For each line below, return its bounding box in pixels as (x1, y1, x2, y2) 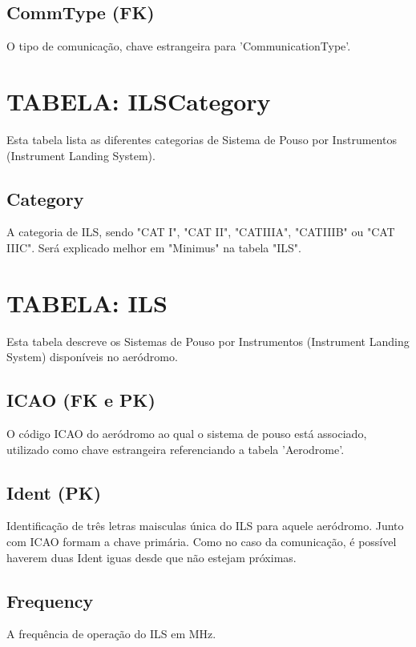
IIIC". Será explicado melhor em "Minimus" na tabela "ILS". (6, 239, 301, 255)
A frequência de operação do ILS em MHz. (6, 625, 216, 642)
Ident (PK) (6, 480, 102, 504)
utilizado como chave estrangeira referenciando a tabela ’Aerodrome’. (6, 440, 345, 457)
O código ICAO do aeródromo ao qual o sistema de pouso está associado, (6, 425, 367, 442)
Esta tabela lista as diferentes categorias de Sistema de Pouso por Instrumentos (6, 131, 397, 147)
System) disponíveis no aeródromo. (6, 348, 178, 365)
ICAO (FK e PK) (6, 388, 155, 412)
